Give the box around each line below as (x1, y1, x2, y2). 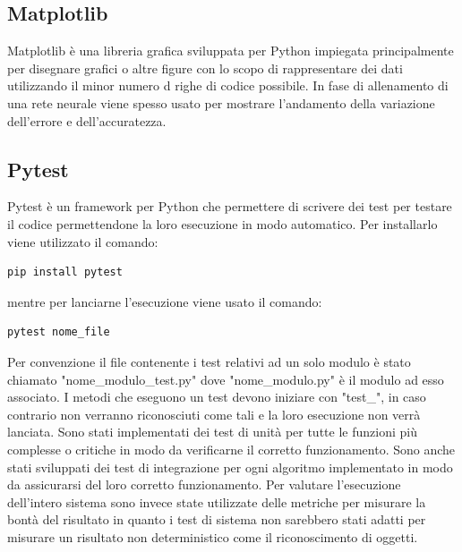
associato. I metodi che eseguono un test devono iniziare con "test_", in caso (7, 387, 426, 406)
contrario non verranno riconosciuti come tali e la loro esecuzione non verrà (7, 404, 421, 423)
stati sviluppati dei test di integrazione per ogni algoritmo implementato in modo (7, 457, 453, 476)
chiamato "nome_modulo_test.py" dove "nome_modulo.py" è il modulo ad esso (7, 369, 444, 388)
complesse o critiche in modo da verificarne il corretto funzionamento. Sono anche (7, 439, 456, 458)
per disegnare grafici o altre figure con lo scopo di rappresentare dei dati (7, 58, 403, 77)
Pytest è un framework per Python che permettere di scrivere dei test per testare (7, 197, 452, 216)
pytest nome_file (7, 326, 110, 339)
